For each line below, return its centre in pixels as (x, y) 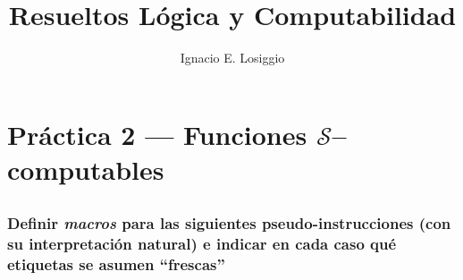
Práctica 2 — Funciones (157, 134)
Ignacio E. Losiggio (232, 58)
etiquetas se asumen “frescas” (116, 264)
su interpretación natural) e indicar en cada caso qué (202, 244)
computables (86, 169)
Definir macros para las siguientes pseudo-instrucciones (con (229, 223)
